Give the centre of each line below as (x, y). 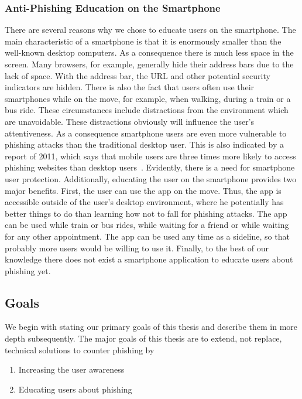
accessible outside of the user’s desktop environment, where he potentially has (144, 202)
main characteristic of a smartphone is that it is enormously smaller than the (143, 41)
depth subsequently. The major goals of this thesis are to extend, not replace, (143, 338)
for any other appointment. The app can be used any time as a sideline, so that (147, 236)
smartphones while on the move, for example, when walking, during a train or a (148, 98)
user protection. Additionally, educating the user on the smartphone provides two (151, 178)
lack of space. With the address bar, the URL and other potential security (138, 75)
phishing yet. (28, 270)
